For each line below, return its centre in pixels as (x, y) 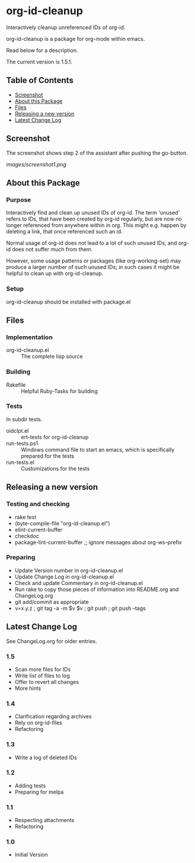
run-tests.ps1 (22, 443)
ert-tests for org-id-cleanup (55, 437)
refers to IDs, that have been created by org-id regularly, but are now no (94, 219)
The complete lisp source (52, 356)
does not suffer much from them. (52, 250)
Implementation (30, 337)
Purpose (19, 200)
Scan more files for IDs (43, 669)
